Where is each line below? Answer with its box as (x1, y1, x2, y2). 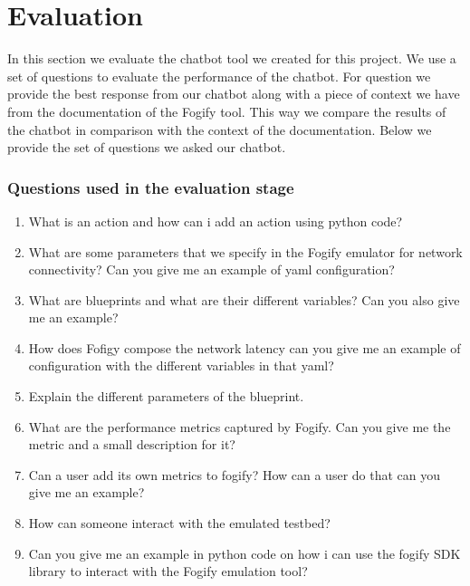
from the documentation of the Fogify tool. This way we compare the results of (7, 101, 446, 120)
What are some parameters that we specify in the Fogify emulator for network (28, 242, 463, 261)
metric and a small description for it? (28, 435, 235, 454)
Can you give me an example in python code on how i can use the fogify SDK (28, 543, 461, 562)
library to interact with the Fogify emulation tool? (28, 562, 308, 581)
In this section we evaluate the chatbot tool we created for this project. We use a (7, 49, 456, 68)
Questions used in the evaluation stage (7, 176, 294, 198)
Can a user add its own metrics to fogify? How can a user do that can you (28, 465, 441, 484)
